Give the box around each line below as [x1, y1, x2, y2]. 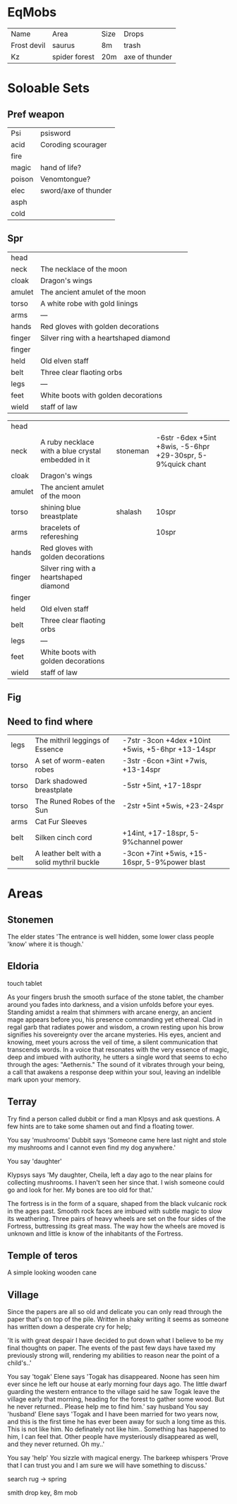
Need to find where [7, 715, 94, 727]
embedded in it [39, 455, 90, 465]
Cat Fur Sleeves [35, 816, 87, 826]
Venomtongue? [39, 174, 91, 184]
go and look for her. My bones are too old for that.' [7, 1186, 154, 1194]
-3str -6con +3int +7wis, [122, 756, 207, 765]
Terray [7, 1096, 37, 1108]
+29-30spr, [156, 450, 196, 460]
